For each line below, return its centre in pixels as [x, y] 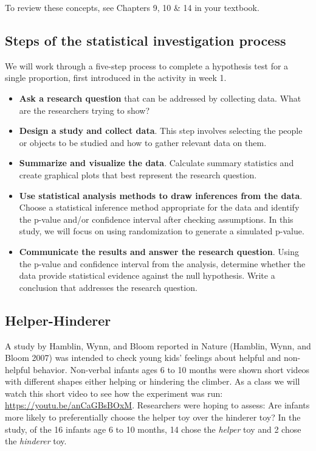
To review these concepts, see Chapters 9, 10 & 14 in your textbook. [132, 7]
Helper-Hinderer [58, 320]
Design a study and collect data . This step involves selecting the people [161, 131]
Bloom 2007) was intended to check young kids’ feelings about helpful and [143, 358]
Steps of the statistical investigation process [146, 40]
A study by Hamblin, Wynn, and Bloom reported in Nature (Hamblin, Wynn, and [158, 345]
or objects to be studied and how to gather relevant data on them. [143, 142]
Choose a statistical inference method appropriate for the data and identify [159, 207]
